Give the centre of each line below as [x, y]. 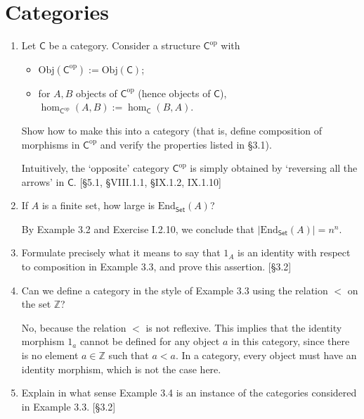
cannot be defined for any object [150, 341]
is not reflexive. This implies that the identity [244, 327]
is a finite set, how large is [98, 205]
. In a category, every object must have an [266, 355]
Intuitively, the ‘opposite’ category [95, 168]
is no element [50, 355]
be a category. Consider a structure [124, 45]
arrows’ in [43, 181]
